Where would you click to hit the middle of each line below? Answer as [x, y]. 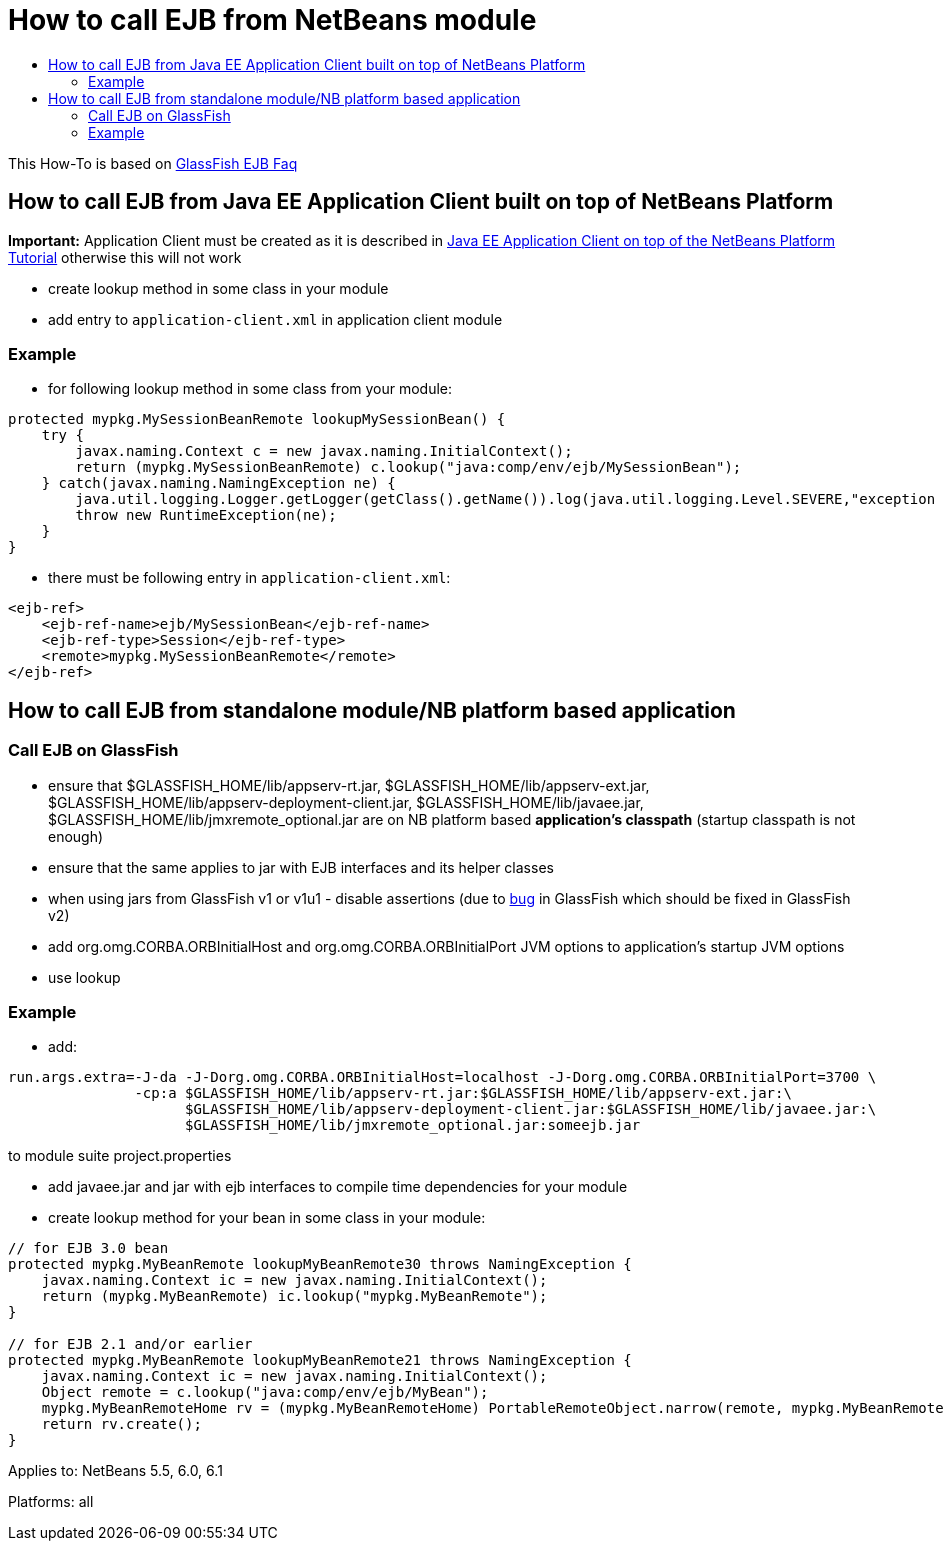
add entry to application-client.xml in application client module [275, 319]
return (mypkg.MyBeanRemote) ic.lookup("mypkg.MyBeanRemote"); [294, 1296]
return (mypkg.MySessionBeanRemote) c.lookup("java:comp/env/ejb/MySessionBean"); [408, 467]
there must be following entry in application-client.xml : [249, 578]
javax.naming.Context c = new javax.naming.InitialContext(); [324, 451]
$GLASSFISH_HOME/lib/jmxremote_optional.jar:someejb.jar [413, 1125]
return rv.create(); [121, 1424]
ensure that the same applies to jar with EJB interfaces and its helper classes [301, 867]
